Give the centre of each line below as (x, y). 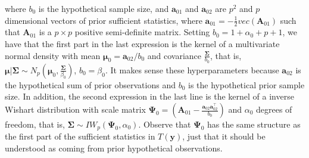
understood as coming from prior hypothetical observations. (114, 148)
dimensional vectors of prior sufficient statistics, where (104, 20)
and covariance (174, 55)
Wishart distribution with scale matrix (75, 109)
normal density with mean (53, 55)
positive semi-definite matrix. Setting (142, 32)
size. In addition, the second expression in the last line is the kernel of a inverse (149, 96)
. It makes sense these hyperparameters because (192, 69)
